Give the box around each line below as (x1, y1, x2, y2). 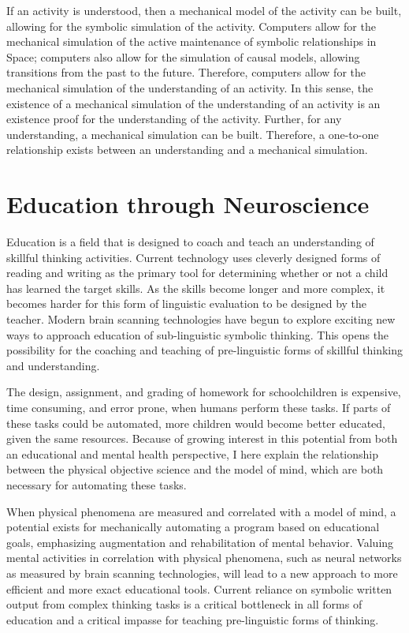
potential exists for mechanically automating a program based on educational (6, 519, 380, 535)
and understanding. (6, 357, 100, 373)
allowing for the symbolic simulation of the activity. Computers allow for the (6, 17, 376, 34)
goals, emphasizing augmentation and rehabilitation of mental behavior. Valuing (6, 534, 394, 550)
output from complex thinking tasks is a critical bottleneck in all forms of (6, 596, 363, 612)
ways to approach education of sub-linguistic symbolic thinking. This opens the (6, 326, 389, 343)
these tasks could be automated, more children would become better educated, (6, 414, 385, 431)
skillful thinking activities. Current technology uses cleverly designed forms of (6, 249, 381, 265)
